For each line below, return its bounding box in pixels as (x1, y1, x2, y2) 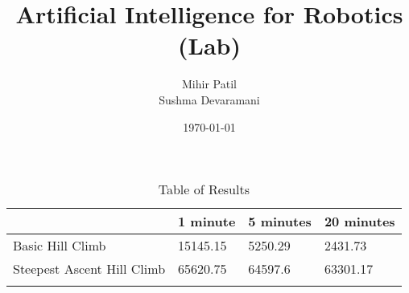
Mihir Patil (182, 75, 237, 92)
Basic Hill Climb (13, 236, 106, 255)
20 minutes (324, 212, 395, 231)
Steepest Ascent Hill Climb (13, 259, 166, 279)
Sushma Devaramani (159, 91, 260, 108)
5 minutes (248, 212, 312, 231)
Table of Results (158, 180, 250, 199)
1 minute (178, 212, 236, 231)
